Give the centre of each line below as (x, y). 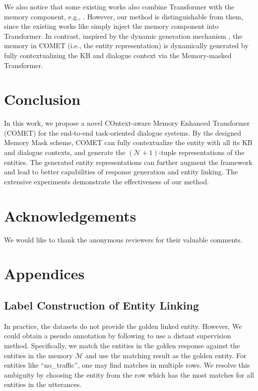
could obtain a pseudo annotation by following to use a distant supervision (118, 336)
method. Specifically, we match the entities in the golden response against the (122, 345)
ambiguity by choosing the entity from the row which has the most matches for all (129, 374)
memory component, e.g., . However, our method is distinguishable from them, (124, 16)
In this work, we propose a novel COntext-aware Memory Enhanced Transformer (127, 123)
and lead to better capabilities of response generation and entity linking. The (121, 172)
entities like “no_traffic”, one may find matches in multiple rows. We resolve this (127, 365)
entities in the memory (38, 355)
